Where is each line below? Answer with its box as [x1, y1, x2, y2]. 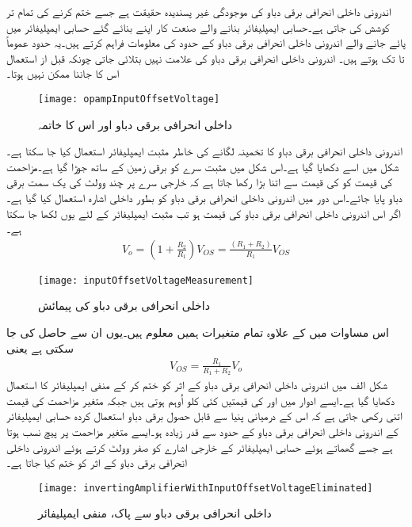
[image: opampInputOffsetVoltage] [38, 93, 220, 105]
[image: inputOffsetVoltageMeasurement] [38, 274, 254, 286]
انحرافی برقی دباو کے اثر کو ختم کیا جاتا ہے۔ [6, 454, 187, 471]
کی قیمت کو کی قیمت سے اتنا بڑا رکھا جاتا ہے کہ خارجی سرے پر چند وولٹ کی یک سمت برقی [6, 174, 393, 190]
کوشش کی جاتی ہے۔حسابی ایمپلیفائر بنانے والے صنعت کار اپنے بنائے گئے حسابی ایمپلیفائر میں [6, 18, 390, 35]
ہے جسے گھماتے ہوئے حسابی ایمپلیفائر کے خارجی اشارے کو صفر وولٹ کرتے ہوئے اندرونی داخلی [6, 438, 393, 455]
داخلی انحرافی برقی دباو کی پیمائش [38, 297, 210, 314]
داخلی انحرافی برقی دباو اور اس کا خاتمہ [38, 116, 233, 132]
